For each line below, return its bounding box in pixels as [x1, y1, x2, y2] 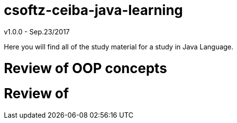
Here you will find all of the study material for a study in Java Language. [4, 42, 234, 51]
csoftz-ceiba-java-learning [4, 2, 183, 18]
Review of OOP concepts [4, 60, 167, 77]
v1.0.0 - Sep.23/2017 [4, 27, 70, 36]
